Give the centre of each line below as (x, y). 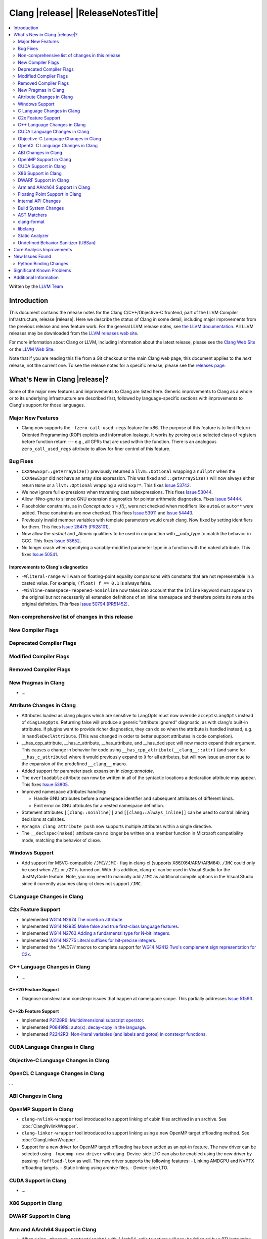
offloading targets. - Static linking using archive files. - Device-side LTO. (95, 1168)
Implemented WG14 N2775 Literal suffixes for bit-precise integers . (89, 940)
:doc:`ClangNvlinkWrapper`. (50, 1126)
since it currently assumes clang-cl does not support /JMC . (82, 883)
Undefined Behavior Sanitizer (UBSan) (57, 242)
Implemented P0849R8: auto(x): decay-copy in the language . (84, 1027)
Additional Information (36, 277)
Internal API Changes (40, 201)
